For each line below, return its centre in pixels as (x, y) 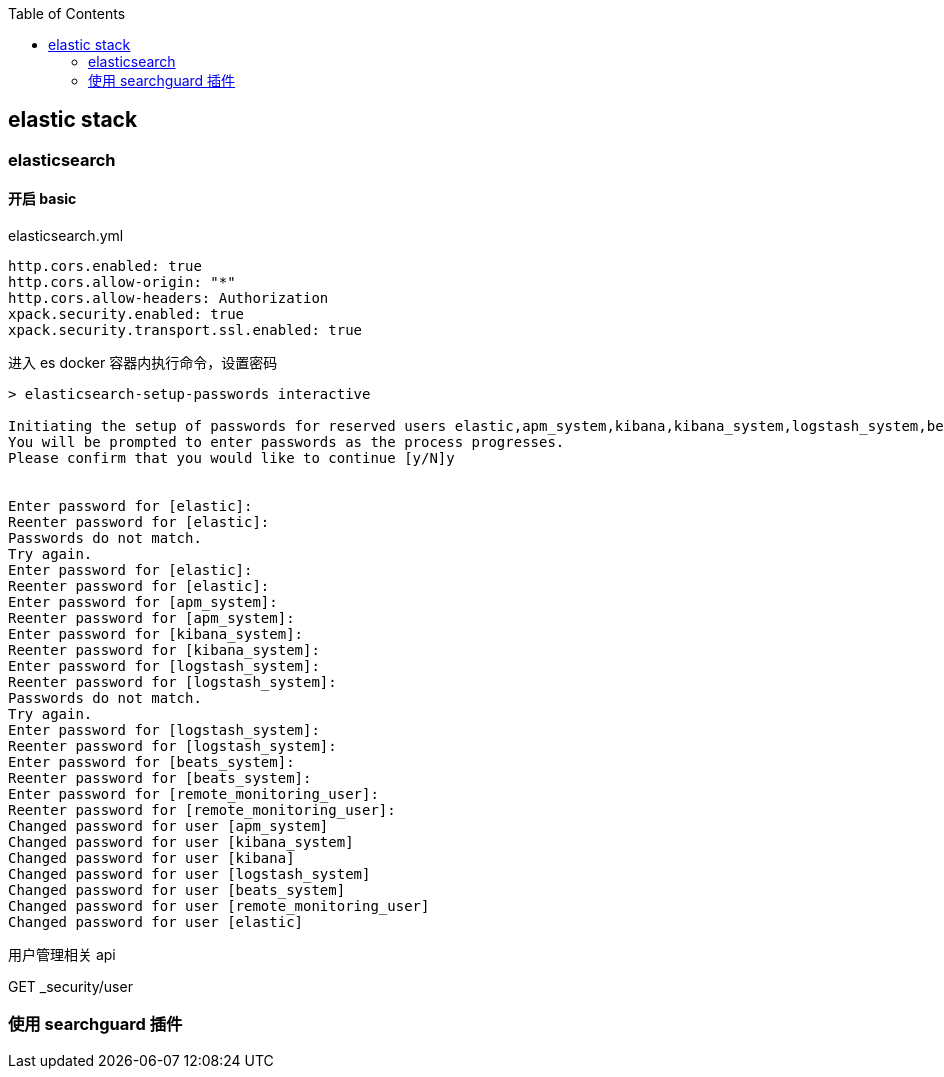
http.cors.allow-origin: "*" (122, 282)
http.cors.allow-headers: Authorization (168, 298)
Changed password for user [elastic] (156, 922)
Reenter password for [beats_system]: (160, 778)
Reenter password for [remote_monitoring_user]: (202, 810)
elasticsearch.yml (66, 236)
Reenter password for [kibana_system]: (164, 650)
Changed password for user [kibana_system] (181, 842)
